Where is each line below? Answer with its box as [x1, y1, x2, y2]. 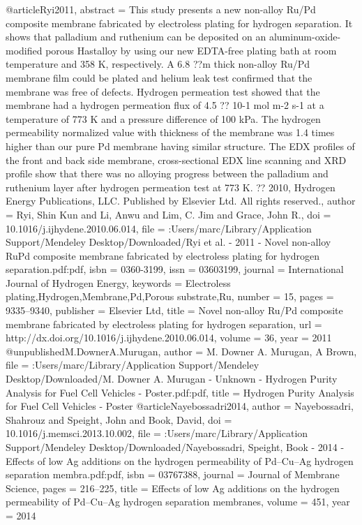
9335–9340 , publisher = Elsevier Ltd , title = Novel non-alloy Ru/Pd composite [6, 303, 343, 318]
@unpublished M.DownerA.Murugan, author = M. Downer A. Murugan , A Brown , [6, 343, 357, 358]
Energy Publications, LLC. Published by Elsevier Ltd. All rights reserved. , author [6, 193, 356, 208]
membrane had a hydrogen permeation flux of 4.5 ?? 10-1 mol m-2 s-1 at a [6, 98, 324, 112]
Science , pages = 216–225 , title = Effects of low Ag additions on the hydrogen [6, 480, 340, 495]
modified [6, 43, 43, 57]
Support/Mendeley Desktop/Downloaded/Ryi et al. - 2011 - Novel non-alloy [6, 235, 331, 249]
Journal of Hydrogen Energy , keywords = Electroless [6, 275, 231, 290]
